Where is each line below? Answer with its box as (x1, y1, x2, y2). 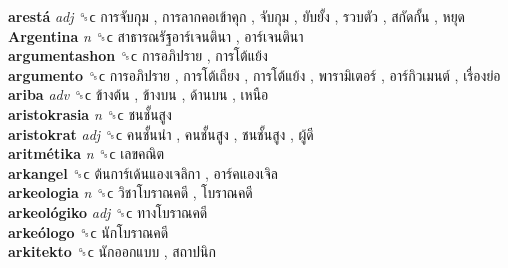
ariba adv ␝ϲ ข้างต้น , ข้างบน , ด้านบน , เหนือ (8, 84, 269, 105)
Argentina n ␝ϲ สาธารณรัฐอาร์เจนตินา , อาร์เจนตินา (8, 25, 304, 46)
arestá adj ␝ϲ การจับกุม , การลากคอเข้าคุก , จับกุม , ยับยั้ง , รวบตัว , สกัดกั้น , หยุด (8, 6, 466, 26)
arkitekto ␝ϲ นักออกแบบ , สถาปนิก (8, 241, 216, 262)
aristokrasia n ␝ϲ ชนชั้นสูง (8, 103, 172, 124)
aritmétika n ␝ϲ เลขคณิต (8, 143, 165, 164)
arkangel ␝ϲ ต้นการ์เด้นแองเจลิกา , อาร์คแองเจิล (8, 162, 278, 183)
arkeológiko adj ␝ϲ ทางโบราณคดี (8, 201, 208, 222)
